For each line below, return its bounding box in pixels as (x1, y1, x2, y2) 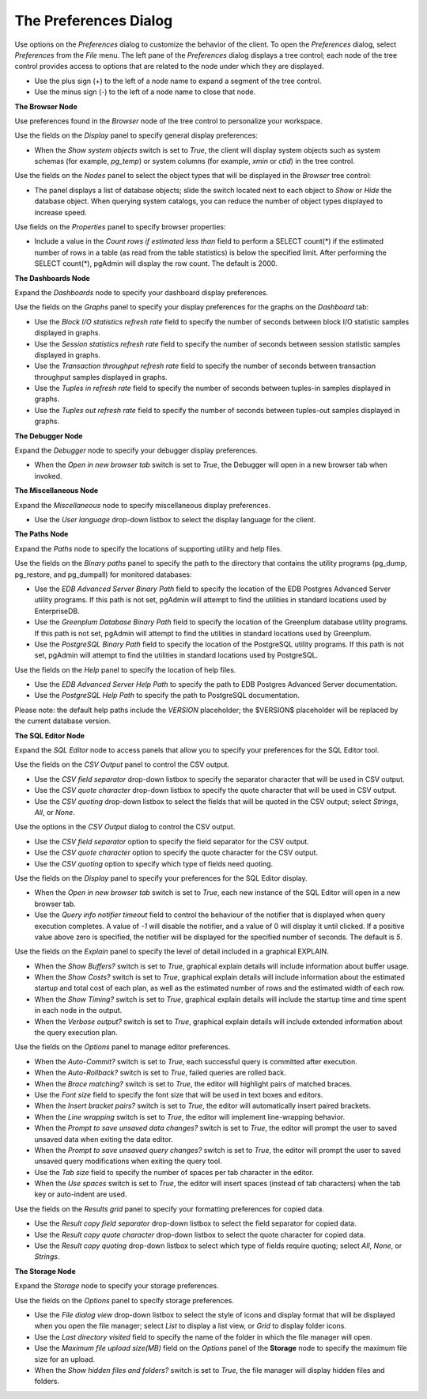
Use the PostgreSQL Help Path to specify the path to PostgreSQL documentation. (34, 691, 300, 700)
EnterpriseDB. (34, 606, 80, 616)
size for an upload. (34, 1354, 96, 1364)
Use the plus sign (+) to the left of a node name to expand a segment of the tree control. (34, 76, 322, 85)
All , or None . (34, 807, 75, 817)
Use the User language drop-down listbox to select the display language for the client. (34, 515, 316, 524)
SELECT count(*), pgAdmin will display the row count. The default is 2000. (34, 259, 278, 268)
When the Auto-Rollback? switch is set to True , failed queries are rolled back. (34, 1068, 286, 1078)
